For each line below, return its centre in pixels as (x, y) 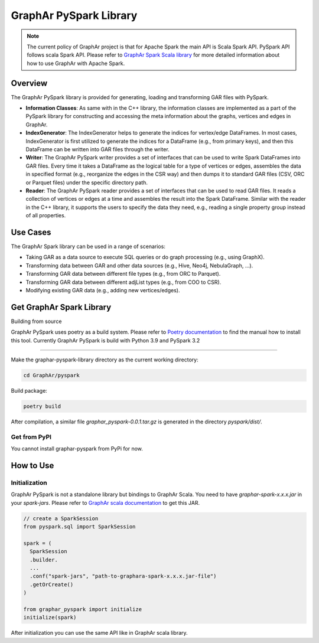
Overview (29, 83)
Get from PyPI (31, 437)
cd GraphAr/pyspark (51, 376)
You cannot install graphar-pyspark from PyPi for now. (77, 449)
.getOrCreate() (52, 584)
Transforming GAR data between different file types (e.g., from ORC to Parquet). (123, 274)
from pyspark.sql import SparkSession (79, 527)
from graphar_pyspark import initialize (82, 609)
